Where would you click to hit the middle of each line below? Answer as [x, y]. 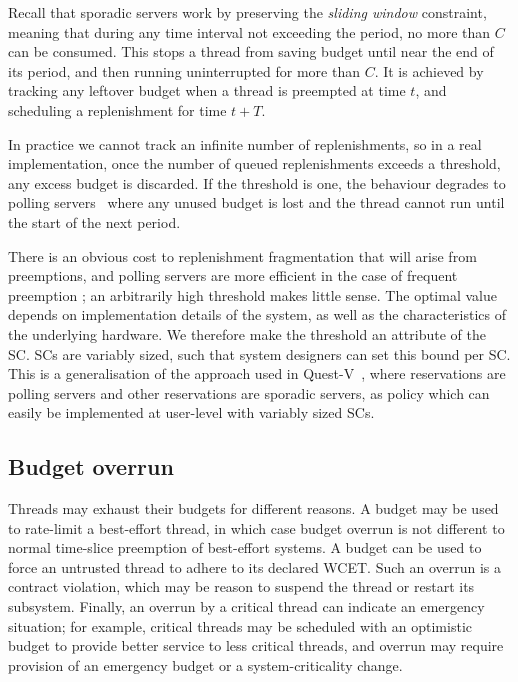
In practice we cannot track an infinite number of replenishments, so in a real [245, 143]
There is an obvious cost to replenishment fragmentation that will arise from [242, 255]
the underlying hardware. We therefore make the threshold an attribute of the [247, 333]
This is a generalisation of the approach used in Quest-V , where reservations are [257, 373]
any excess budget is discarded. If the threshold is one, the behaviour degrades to [257, 182]
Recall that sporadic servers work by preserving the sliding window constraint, [247, 12]
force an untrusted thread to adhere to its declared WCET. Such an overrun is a [255, 566]
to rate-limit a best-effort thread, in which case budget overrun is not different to [256, 527]
